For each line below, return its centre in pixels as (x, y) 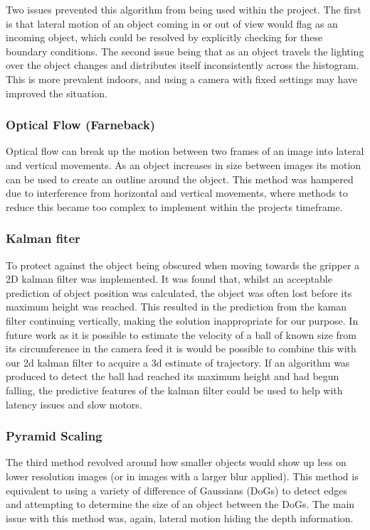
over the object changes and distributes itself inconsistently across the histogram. (183, 65)
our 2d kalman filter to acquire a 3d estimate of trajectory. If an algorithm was (178, 362)
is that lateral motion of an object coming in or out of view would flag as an (172, 23)
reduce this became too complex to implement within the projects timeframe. (174, 206)
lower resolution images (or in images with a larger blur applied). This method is (182, 476)
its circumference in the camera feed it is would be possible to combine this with (181, 348)
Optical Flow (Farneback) (81, 125)
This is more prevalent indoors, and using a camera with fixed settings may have (182, 79)
